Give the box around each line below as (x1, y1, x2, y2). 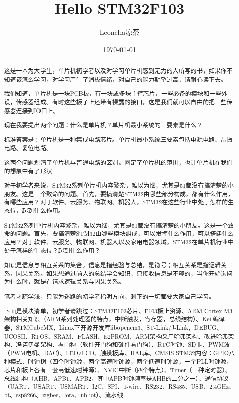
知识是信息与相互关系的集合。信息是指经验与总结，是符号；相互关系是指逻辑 (4, 261, 221, 269)
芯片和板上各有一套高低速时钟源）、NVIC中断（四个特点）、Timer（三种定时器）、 (4, 365, 231, 374)
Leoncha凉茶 (99, 27, 140, 38)
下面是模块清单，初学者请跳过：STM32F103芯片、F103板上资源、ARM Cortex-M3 (4, 306, 233, 315)
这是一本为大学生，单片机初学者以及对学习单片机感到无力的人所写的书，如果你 (4, 66, 227, 75)
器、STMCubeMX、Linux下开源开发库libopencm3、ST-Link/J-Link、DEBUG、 (4, 323, 223, 332)
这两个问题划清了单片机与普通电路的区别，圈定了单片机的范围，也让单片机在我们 (4, 158, 233, 166)
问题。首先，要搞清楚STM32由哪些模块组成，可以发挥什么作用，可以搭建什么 (16, 229, 234, 238)
